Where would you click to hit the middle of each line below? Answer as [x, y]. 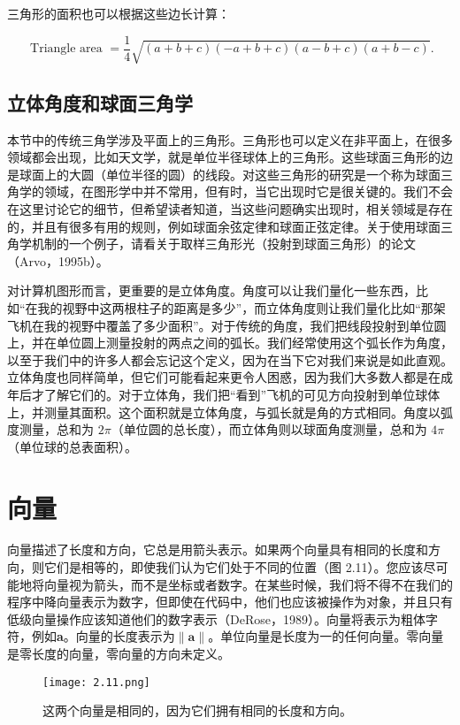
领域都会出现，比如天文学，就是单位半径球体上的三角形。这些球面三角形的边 [230, 157]
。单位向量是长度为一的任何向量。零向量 [326, 636]
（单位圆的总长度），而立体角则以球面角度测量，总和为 [269, 429]
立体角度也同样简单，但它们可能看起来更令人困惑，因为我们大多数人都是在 [224, 377]
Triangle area [66, 49]
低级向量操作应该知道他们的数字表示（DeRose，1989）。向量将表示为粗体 [216, 618]
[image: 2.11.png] [96, 682]
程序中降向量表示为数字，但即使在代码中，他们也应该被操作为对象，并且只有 [230, 602]
